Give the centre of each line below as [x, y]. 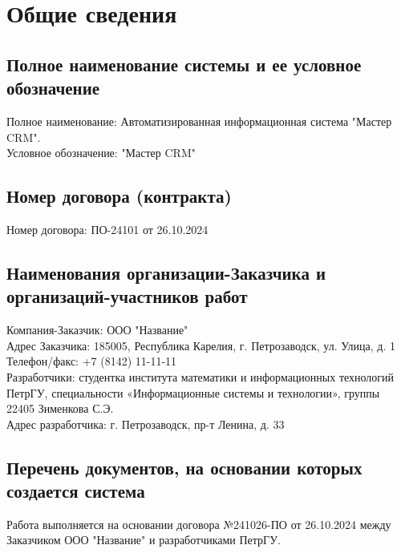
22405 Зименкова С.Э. [60, 408]
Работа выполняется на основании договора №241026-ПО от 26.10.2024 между [199, 524]
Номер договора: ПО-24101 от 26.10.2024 [107, 229]
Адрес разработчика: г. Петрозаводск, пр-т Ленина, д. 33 [146, 424]
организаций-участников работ [127, 296]
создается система [76, 491]
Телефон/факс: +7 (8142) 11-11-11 [92, 361]
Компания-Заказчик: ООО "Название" [97, 330]
